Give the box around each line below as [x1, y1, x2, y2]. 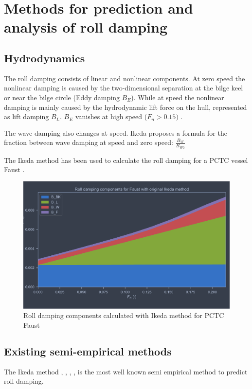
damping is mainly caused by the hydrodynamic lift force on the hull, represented [4, 102, 247, 112]
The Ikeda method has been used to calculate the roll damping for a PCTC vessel [4, 155, 248, 165]
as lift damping [4, 111, 49, 122]
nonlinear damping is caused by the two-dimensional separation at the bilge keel [4, 83, 243, 93]
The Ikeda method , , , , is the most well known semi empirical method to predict [4, 366, 248, 376]
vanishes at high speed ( [75, 111, 147, 122]
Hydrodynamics [4, 50, 85, 65]
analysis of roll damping [4, 17, 168, 37]
